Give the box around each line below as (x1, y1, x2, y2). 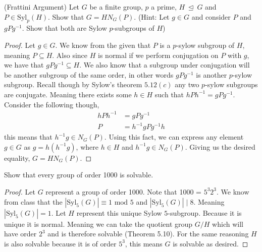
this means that (4, 132, 53, 142)
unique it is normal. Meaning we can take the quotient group (4, 218, 193, 229)
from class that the (4, 196, 63, 207)
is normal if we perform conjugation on (98, 49, 219, 60)
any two (175, 79, 199, 90)
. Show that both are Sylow (22, 23, 107, 33)
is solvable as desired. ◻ (173, 238, 248, 248)
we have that (4, 59, 44, 70)
